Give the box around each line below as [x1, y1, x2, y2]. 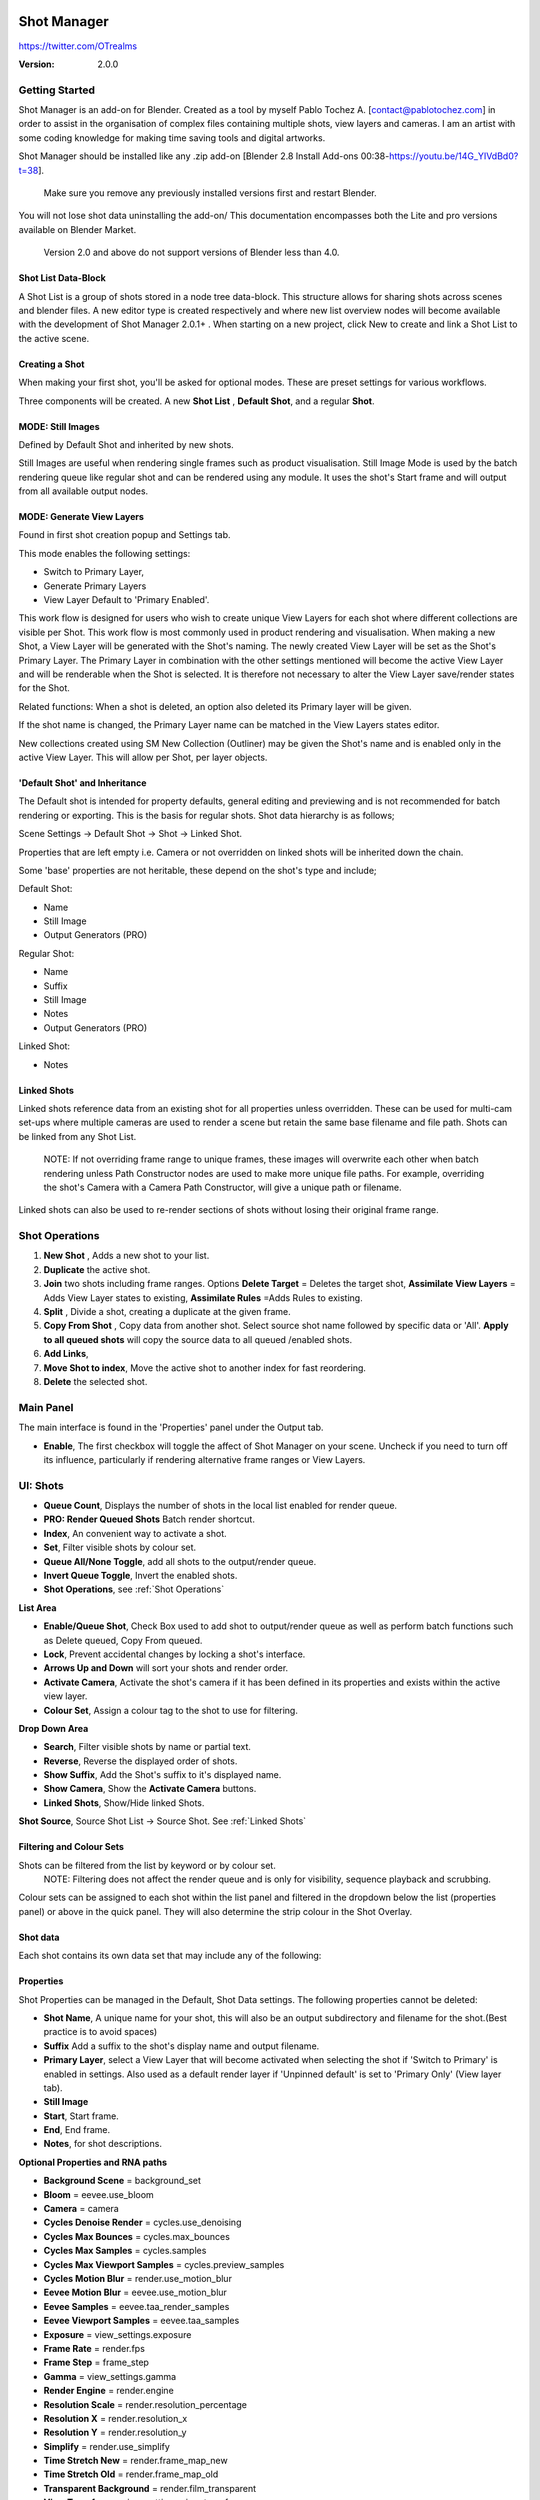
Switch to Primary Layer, [43, 566, 145, 578]
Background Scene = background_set [43, 2175, 202, 2187]
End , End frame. [43, 2124, 110, 2136]
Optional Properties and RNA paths [18, 2156, 168, 2168]
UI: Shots [18, 1478, 64, 1492]
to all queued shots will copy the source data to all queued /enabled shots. [43, 1333, 353, 1345]
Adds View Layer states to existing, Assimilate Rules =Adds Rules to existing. [43, 1291, 364, 1304]
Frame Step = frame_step [43, 2356, 150, 2369]
